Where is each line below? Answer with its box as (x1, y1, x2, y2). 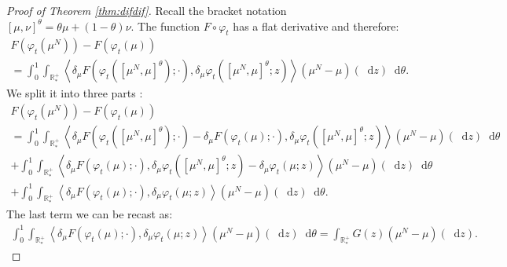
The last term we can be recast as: (6, 206, 173, 222)
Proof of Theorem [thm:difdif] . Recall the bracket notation (6, 2, 287, 18)
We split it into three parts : (6, 85, 143, 101)
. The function (130, 17, 200, 34)
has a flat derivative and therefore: (233, 17, 399, 34)
